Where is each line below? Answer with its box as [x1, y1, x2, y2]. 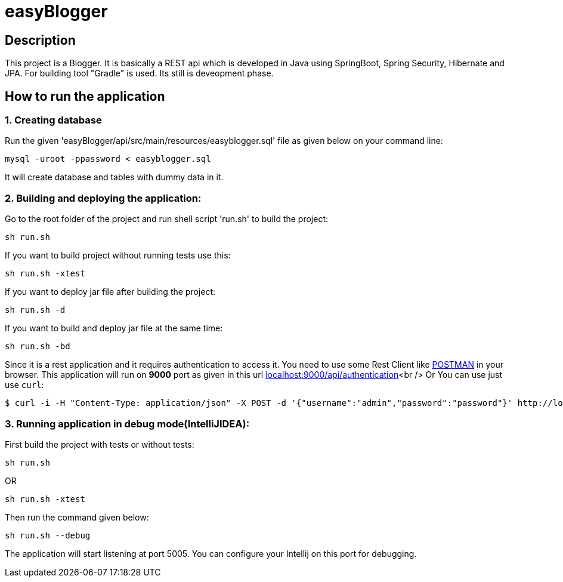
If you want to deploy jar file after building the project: [5, 287, 216, 297]
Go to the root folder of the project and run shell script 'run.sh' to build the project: [5, 214, 329, 224]
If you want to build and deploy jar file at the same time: [5, 323, 223, 334]
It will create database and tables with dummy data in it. [5, 172, 224, 183]
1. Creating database [5, 114, 102, 127]
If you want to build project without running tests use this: [5, 250, 231, 261]
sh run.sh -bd [5, 341, 70, 352]
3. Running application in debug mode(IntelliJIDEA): [5, 417, 250, 430]
